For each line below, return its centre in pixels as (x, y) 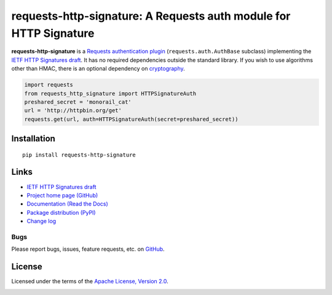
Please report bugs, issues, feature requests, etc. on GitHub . (88, 249)
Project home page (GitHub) (62, 195)
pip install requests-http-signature (79, 155)
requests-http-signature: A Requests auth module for (151, 16)
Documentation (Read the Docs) (68, 204)
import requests (49, 85)
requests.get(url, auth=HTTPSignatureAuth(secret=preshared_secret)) (131, 119)
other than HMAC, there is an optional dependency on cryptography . (98, 69)
